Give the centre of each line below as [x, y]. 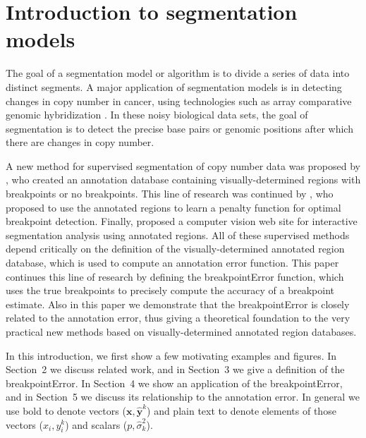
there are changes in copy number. [80, 142]
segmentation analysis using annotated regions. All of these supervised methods [178, 235]
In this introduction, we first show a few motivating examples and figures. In [171, 355]
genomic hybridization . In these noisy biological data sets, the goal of [157, 115]
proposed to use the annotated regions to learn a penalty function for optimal [173, 207]
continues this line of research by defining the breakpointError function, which [175, 276]
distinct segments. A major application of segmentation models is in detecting [174, 86]
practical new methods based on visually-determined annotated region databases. [181, 331]
